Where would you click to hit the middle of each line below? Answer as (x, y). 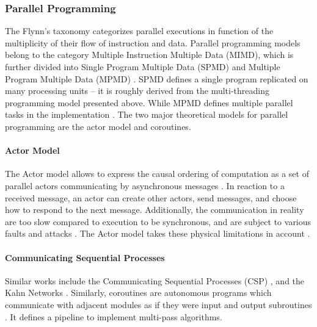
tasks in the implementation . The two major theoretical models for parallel (147, 114)
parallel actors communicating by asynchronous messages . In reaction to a (145, 185)
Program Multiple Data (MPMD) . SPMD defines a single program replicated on (157, 78)
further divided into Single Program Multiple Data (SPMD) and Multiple (143, 66)
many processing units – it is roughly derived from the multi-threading (137, 91)
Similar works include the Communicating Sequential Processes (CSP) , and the (155, 280)
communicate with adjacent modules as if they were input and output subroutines (158, 304)
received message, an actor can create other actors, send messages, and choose (151, 197)
